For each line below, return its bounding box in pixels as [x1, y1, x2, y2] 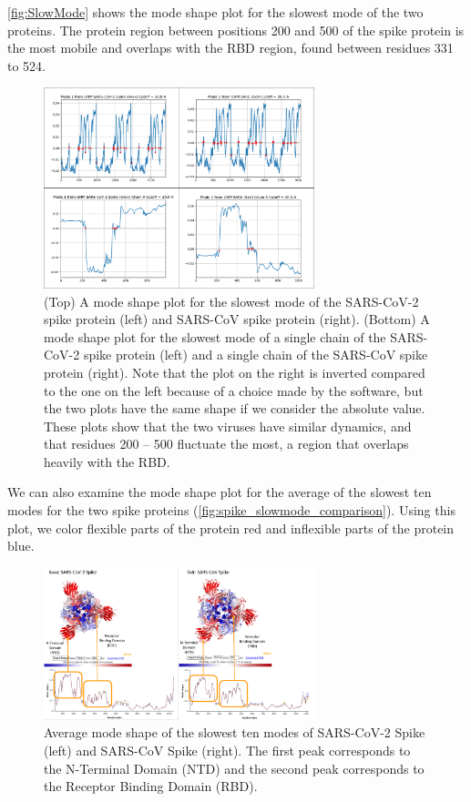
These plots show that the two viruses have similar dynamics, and [44, 416, 412, 435]
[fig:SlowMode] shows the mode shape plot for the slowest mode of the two [7, 3, 424, 21]
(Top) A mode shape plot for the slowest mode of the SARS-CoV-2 [44, 291, 419, 310]
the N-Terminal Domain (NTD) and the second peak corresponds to [44, 758, 425, 777]
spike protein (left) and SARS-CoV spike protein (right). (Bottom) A [44, 310, 430, 329]
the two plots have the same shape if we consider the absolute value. [44, 399, 425, 418]
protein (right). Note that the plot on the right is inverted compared [44, 362, 425, 381]
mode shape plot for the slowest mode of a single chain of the [44, 327, 386, 346]
